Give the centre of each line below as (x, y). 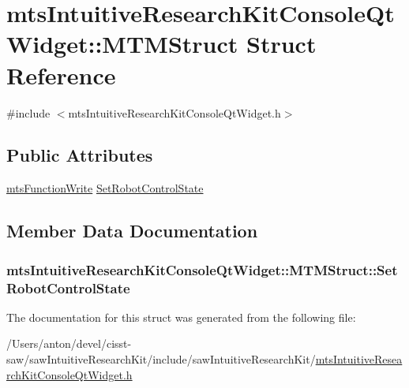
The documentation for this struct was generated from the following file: (181, 317)
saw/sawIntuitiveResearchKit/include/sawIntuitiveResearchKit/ (161, 359)
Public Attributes (80, 155)
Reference (61, 75)
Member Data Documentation (132, 231)
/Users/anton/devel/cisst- (69, 343)
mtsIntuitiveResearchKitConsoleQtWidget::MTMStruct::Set (202, 269)
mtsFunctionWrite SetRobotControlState (105, 188)
